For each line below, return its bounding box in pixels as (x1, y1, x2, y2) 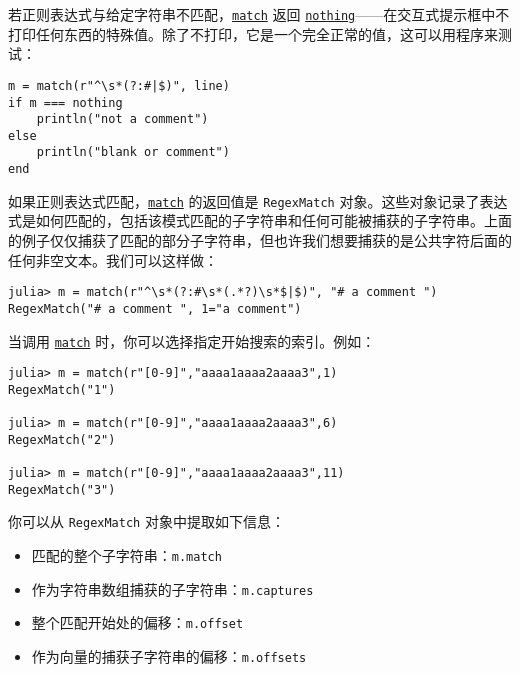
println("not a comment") (36, 112, 209, 127)
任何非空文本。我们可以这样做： (8, 249, 218, 270)
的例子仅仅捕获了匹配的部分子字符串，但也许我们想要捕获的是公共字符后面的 (8, 230, 512, 251)
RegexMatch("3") (8, 482, 116, 497)
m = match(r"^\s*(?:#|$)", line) (8, 78, 230, 93)
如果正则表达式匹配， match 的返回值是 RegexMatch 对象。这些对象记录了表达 (8, 190, 508, 211)
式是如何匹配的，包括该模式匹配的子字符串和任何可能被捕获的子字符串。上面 (8, 210, 512, 231)
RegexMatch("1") (8, 382, 116, 397)
